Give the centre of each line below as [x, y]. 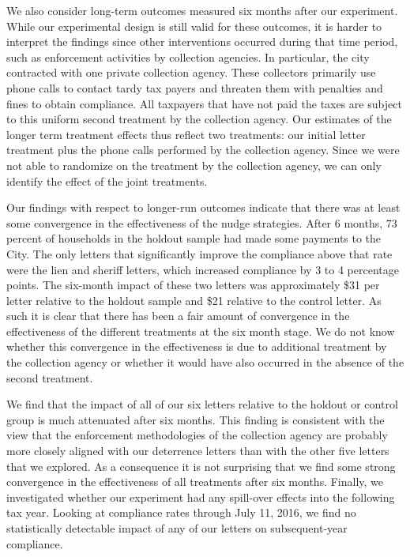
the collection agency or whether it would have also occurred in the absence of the [205, 362]
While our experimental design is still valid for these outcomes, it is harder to [194, 26]
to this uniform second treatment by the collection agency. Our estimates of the [199, 119]
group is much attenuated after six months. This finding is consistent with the [196, 419]
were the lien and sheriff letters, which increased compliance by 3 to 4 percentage [203, 269]
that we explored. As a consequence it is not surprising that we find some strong [201, 466]
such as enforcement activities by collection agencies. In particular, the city [188, 56]
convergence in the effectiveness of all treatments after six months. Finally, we [195, 482]
